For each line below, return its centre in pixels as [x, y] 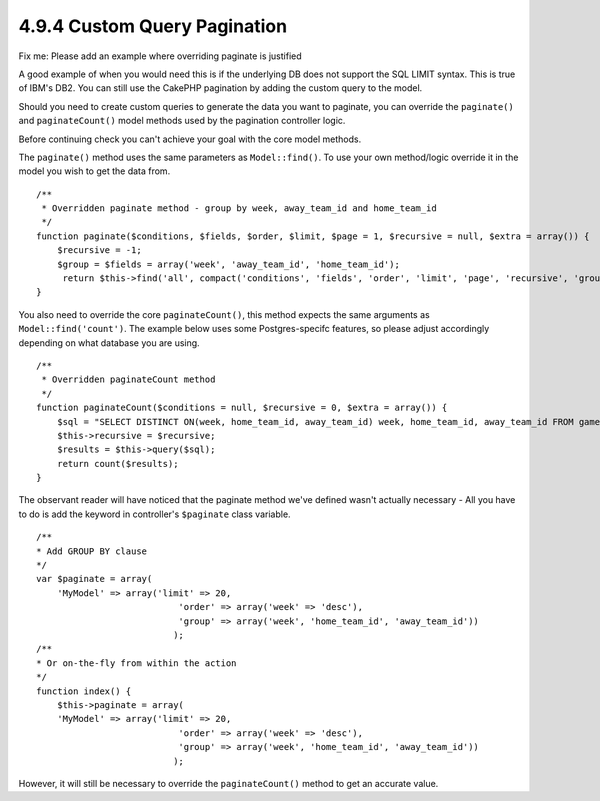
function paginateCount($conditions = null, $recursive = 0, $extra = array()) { [242, 408]
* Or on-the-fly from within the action [136, 663]
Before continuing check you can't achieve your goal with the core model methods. [190, 139]
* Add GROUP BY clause [92, 551]
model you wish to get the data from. [94, 171]
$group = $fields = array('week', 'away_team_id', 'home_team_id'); [228, 264]
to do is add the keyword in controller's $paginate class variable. [154, 514]
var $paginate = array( [94, 579]
